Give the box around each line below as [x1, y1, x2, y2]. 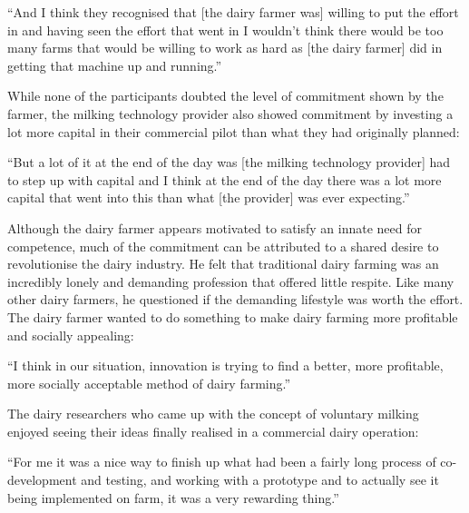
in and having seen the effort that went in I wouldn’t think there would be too [7, 20, 444, 39]
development [7, 470, 77, 489]
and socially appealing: [7, 325, 134, 344]
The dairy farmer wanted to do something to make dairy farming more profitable [7, 307, 458, 326]
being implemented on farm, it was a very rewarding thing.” [7, 488, 339, 507]
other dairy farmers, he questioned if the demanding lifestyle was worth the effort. [7, 290, 464, 309]
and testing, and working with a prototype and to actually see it [81, 470, 439, 489]
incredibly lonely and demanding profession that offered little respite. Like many [7, 271, 454, 291]
